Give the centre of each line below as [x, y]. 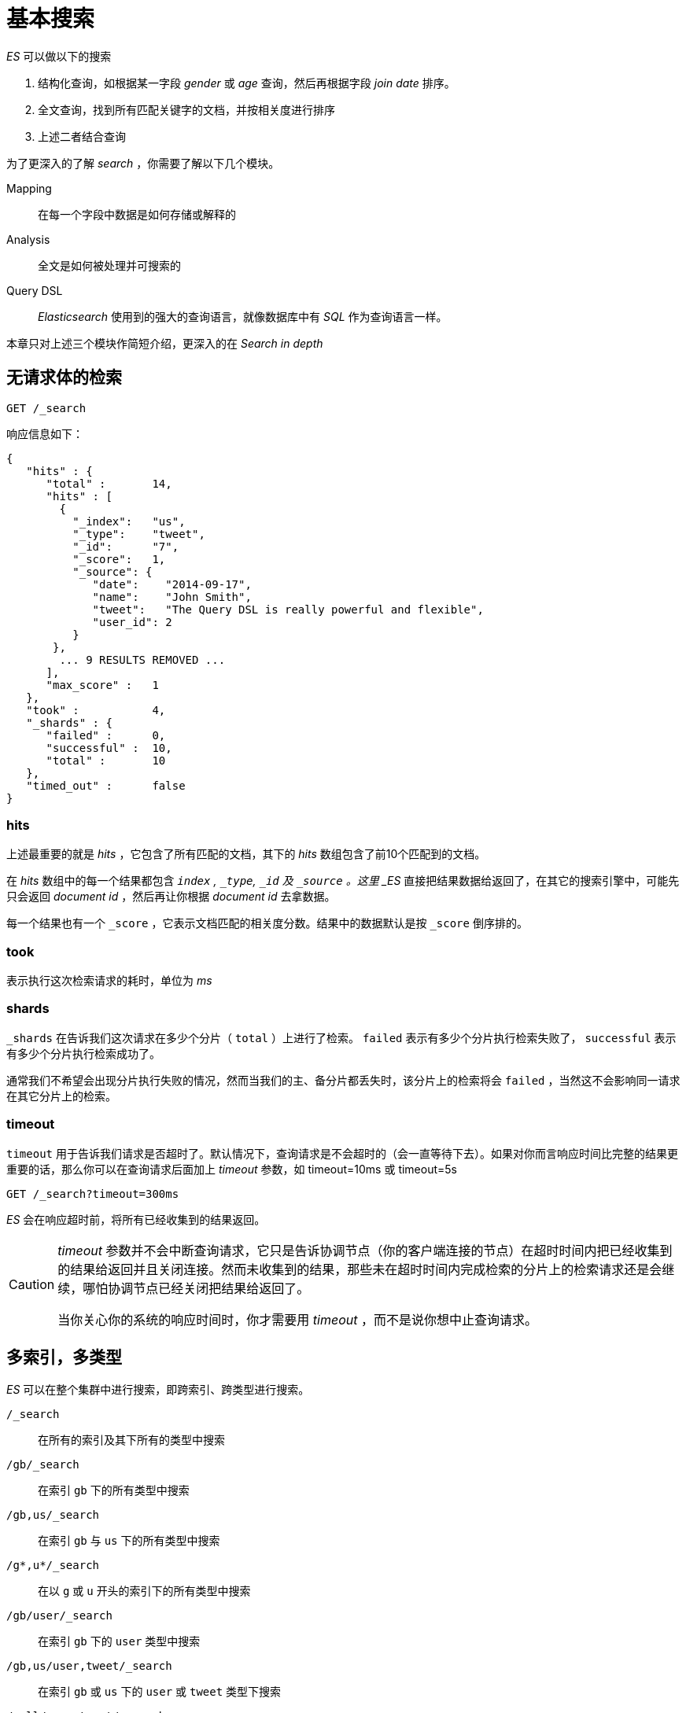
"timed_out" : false [106, 785]
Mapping [29, 188]
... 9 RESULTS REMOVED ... [142, 659]
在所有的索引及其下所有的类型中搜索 [131, 1440]
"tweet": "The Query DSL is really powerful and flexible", [288, 609]
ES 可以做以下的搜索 [59, 56]
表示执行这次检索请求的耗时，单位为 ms [109, 981]
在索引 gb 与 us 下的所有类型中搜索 [129, 1541]
